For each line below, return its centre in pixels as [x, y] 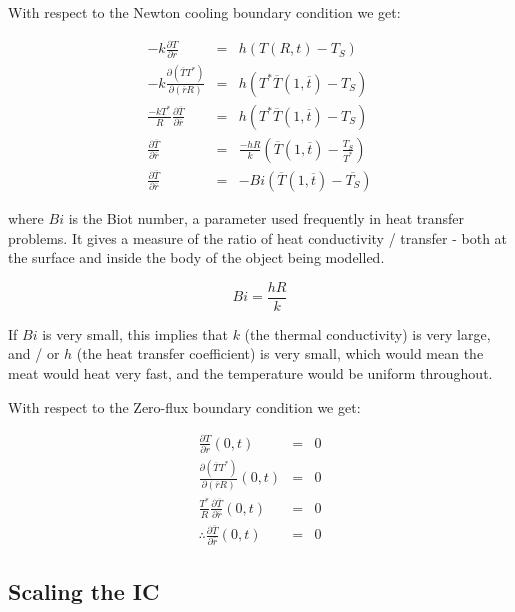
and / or [34, 353]
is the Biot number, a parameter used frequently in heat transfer [266, 217]
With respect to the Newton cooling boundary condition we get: [204, 12]
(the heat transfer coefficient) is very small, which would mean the [280, 353]
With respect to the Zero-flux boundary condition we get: [184, 406]
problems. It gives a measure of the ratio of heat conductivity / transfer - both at [258, 237]
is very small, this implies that [135, 333]
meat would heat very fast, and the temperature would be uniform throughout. [250, 373]
